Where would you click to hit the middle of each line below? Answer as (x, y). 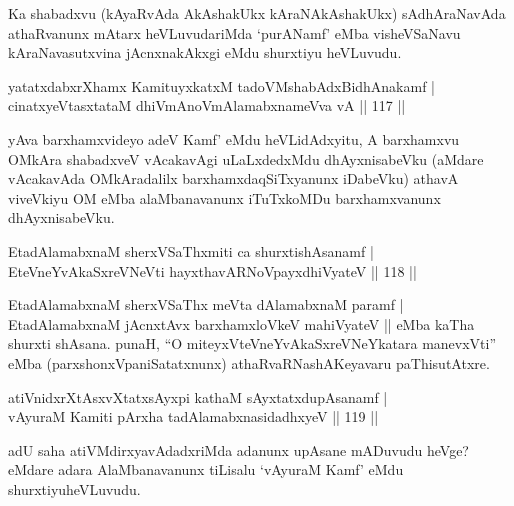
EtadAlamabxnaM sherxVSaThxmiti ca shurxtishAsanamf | (191, 250)
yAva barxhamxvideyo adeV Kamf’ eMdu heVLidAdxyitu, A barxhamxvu (234, 138)
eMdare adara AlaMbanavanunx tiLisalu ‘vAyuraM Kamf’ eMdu (206, 469)
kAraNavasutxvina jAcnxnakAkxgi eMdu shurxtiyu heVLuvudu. (205, 52)
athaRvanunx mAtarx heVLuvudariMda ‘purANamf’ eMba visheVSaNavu (234, 32)
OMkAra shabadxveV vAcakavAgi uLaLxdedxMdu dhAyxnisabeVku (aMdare (246, 158)
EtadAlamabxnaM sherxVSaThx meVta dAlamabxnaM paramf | (206, 304)
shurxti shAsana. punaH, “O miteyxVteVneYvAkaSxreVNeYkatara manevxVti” (252, 343)
